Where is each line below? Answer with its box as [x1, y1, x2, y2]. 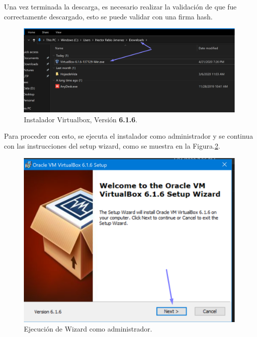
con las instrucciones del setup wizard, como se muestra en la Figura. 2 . [4, 141, 220, 151]
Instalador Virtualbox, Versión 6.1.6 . [24, 114, 138, 124]
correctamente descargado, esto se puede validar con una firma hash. [4, 11, 213, 21]
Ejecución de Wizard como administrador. [24, 324, 152, 334]
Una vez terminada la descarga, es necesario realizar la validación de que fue [4, 1, 237, 11]
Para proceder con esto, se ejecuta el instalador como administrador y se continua [4, 131, 253, 141]
